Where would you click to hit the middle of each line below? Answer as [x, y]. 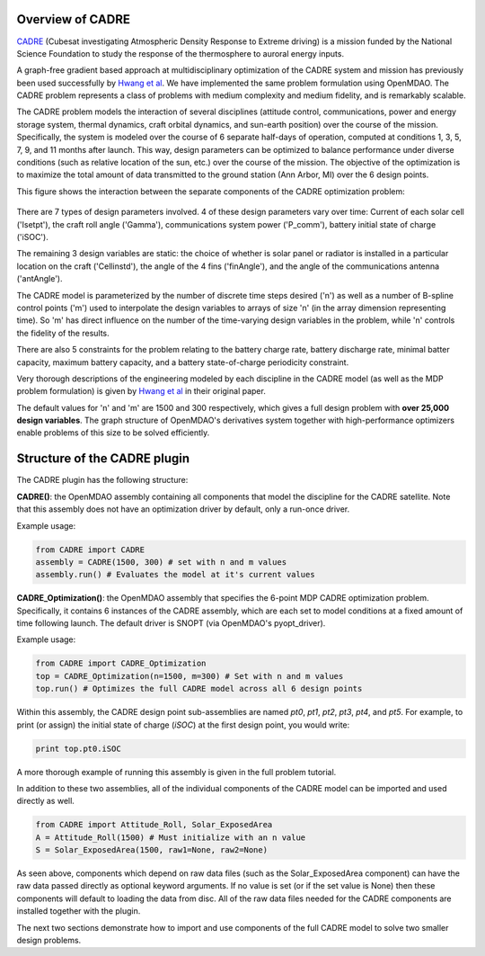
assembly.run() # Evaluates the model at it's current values [175, 575]
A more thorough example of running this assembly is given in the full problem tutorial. [176, 772]
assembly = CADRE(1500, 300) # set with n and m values [161, 562]
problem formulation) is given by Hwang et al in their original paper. [141, 391]
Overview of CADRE [73, 19]
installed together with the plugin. [79, 911]
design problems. [49, 941]
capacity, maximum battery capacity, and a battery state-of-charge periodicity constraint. [183, 362]
